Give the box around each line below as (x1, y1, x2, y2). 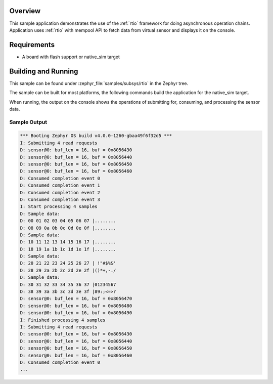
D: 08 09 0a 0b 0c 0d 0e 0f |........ (20, 225, 116, 231)
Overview (9, 7, 41, 15)
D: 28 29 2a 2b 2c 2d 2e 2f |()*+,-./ (20, 267, 116, 273)
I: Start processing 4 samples (20, 204, 98, 209)
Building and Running (9, 67, 78, 75)
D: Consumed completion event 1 (20, 183, 101, 188)
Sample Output (9, 118, 48, 125)
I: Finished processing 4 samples (20, 317, 106, 323)
